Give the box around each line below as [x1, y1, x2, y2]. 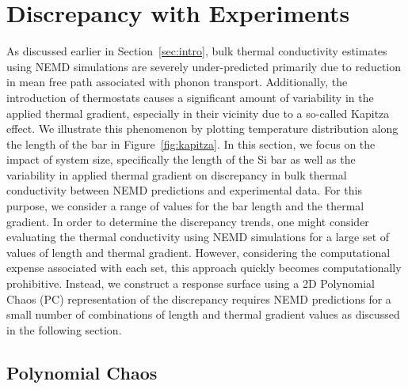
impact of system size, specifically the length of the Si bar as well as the [6, 151, 356, 168]
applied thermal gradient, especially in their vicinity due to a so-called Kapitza [6, 104, 390, 121]
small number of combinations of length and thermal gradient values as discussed [6, 306, 400, 323]
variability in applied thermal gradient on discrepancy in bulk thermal [6, 166, 347, 183]
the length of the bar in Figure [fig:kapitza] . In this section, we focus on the [6, 135, 376, 152]
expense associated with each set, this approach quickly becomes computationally [6, 259, 402, 276]
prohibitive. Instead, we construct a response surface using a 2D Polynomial [6, 275, 375, 292]
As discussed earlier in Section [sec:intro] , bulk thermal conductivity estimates [6, 43, 387, 59]
